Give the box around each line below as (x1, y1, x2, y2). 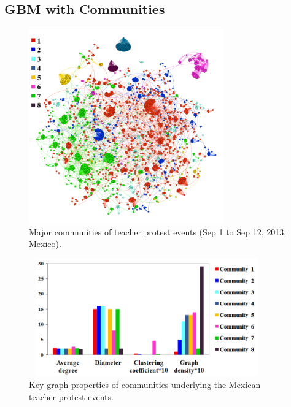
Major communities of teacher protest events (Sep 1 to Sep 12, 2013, (29, 225, 287, 238)
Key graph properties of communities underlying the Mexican (29, 378, 261, 391)
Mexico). (29, 237, 61, 250)
